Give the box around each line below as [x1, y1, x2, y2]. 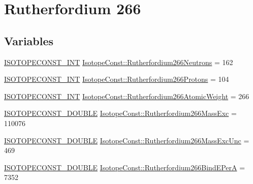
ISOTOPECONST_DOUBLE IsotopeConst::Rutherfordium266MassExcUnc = [4, 135, 249, 145]
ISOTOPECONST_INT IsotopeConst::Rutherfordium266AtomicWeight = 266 [4, 90, 249, 101]
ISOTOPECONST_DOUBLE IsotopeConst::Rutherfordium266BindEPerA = [4, 162, 245, 172]
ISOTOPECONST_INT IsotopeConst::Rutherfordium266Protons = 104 [4, 74, 229, 84]
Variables [4, 33, 54, 48]
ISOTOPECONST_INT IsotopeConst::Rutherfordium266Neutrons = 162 [4, 56, 233, 67]
